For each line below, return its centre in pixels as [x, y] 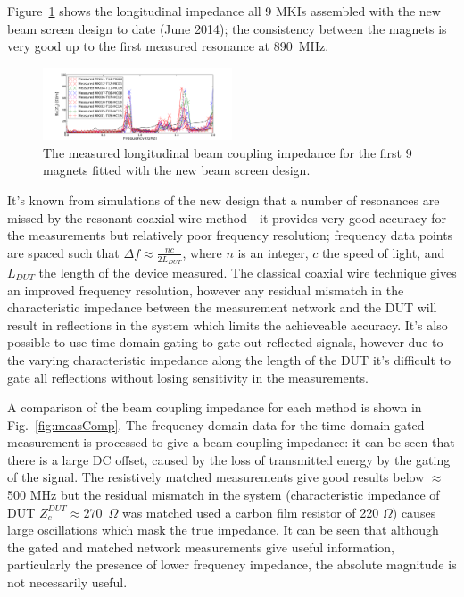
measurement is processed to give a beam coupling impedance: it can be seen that [231, 442]
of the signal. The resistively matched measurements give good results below [216, 477]
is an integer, [273, 252]
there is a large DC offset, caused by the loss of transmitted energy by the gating [229, 459]
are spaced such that [63, 252]
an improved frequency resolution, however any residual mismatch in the [206, 290]
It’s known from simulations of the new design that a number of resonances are [224, 199]
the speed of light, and [383, 252]
